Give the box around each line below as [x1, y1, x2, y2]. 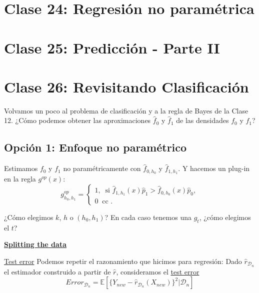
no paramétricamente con [63, 163, 141, 173]
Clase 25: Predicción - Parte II [4, 37, 220, 57]
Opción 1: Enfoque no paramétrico [4, 139, 187, 155]
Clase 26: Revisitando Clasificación [4, 76, 249, 96]
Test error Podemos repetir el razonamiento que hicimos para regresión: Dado [4, 255, 242, 266]
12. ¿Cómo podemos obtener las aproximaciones [4, 115, 151, 125]
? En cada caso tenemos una [104, 211, 191, 222]
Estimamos [4, 163, 38, 173]
